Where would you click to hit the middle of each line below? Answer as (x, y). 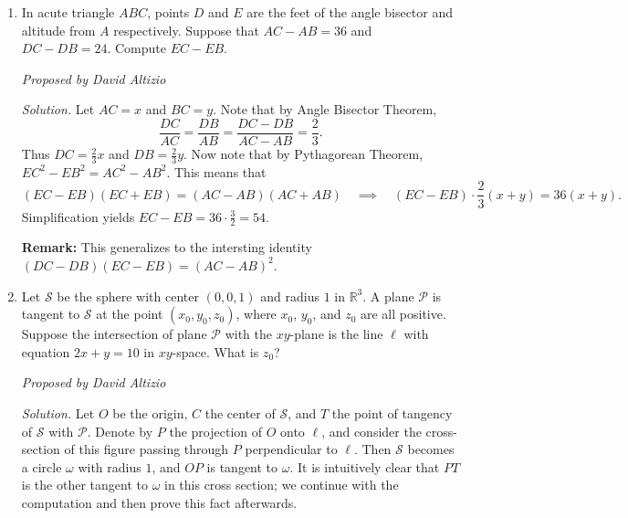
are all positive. (403, 314)
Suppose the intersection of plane (114, 334)
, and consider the (372, 431)
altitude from (58, 30)
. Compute (136, 48)
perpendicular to (291, 449)
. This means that (216, 171)
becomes (431, 449)
